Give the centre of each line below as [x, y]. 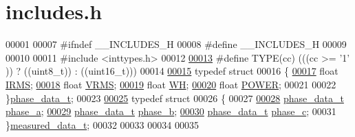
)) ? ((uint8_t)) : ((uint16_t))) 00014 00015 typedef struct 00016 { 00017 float [172, 71]
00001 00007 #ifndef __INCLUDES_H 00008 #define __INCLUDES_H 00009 [176, 44]
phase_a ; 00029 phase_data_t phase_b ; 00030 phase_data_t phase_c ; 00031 [171, 111]
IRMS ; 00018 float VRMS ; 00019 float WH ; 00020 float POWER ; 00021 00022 [171, 84]
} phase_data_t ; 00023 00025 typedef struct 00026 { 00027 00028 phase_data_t [175, 98]
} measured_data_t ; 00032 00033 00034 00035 [102, 124]
